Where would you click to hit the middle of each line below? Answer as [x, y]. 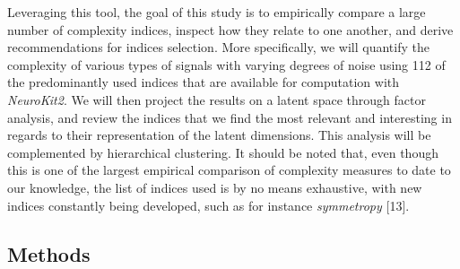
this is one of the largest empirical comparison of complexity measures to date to [229, 170]
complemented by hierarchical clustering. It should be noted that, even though [223, 152]
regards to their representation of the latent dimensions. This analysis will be [219, 135]
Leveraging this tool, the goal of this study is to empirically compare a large [217, 12]
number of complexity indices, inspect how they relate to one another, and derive [230, 29]
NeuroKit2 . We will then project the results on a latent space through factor [217, 99]
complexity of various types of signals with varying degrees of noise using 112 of [226, 64]
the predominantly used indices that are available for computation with [204, 82]
